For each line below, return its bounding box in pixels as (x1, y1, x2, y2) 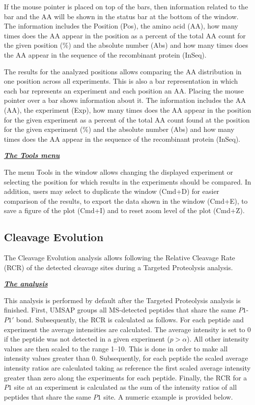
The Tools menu (4, 150, 60, 160)
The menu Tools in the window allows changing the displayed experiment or (4, 166, 233, 177)
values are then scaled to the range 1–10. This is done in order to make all (4, 343, 228, 353)
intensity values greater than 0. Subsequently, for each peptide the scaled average (4, 353, 248, 363)
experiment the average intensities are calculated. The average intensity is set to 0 (4, 324, 251, 334)
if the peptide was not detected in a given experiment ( (4, 334, 170, 344)
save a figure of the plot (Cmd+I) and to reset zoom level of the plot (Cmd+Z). (4, 205, 245, 216)
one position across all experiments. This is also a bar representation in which (4, 76, 238, 86)
